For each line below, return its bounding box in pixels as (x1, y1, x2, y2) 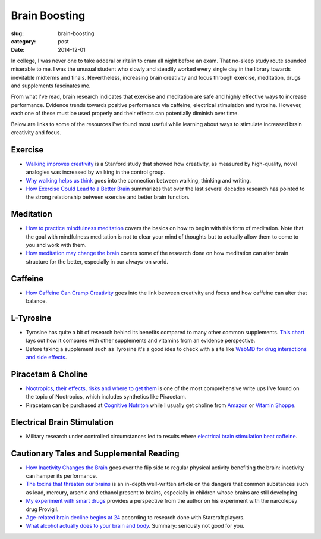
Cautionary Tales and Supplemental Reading (11, 448, 180, 458)
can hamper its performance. (26, 472, 97, 480)
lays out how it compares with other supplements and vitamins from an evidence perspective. (26, 337, 256, 344)
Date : (11, 46, 25, 54)
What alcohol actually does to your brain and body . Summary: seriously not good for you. (26, 522, 245, 529)
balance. (26, 297, 48, 305)
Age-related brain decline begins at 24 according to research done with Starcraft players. (26, 514, 245, 521)
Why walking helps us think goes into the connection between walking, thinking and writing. (26, 177, 251, 184)
